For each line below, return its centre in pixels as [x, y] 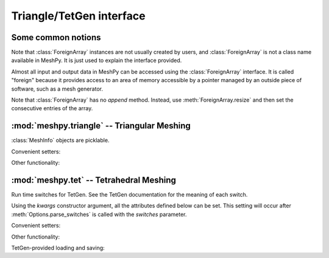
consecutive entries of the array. [52, 108]
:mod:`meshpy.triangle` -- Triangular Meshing [101, 126]
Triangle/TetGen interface [78, 16]
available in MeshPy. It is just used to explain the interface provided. [97, 60]
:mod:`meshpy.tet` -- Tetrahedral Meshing [94, 180]
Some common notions [56, 37]
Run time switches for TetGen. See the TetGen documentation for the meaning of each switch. [129, 194]
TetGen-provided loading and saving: [58, 248]
